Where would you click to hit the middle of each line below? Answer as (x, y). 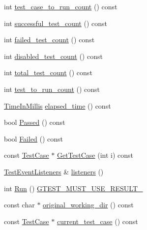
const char (19, 205)
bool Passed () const (35, 122)
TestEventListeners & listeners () (54, 171)
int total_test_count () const (48, 72)
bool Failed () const (34, 138)
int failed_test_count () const (49, 40)
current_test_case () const (97, 221)
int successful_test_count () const (56, 23)
